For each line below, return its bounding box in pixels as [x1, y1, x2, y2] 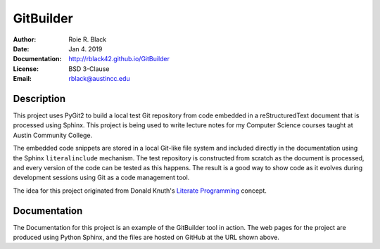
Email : [13, 75, 32, 83]
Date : [13, 44, 30, 53]
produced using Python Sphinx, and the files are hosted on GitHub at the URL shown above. [13, 233, 279, 242]
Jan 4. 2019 [68, 44, 103, 53]
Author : [13, 35, 37, 44]
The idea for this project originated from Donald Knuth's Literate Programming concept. [13, 186, 267, 195]
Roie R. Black [68, 35, 107, 44]
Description [13, 92, 66, 105]
